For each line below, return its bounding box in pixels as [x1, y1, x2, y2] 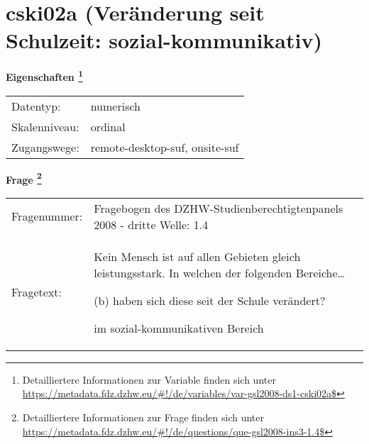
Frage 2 [6, 170, 42, 187]
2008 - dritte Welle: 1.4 [94, 216, 209, 233]
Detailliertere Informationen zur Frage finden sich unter [22, 410, 265, 424]
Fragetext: [11, 284, 62, 301]
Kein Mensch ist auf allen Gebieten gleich [94, 248, 301, 265]
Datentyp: [11, 97, 61, 114]
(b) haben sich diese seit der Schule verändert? [94, 292, 326, 309]
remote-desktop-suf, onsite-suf [90, 138, 239, 155]
